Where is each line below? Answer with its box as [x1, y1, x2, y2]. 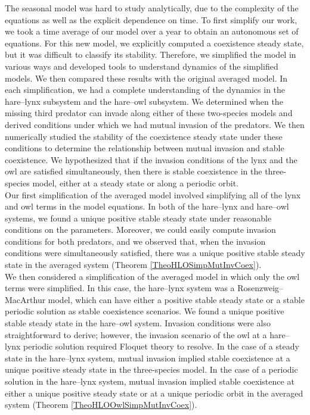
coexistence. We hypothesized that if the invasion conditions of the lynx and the [5, 153, 297, 166]
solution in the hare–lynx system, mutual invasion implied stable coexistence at [5, 375, 294, 387]
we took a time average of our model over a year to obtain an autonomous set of [5, 25, 299, 38]
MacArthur [5, 293, 46, 305]
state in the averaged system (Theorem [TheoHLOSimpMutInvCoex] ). [5, 258, 262, 271]
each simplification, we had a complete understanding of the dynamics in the [5, 83, 286, 96]
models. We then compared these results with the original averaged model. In [5, 71, 288, 84]
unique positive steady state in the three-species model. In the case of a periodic [5, 363, 298, 376]
